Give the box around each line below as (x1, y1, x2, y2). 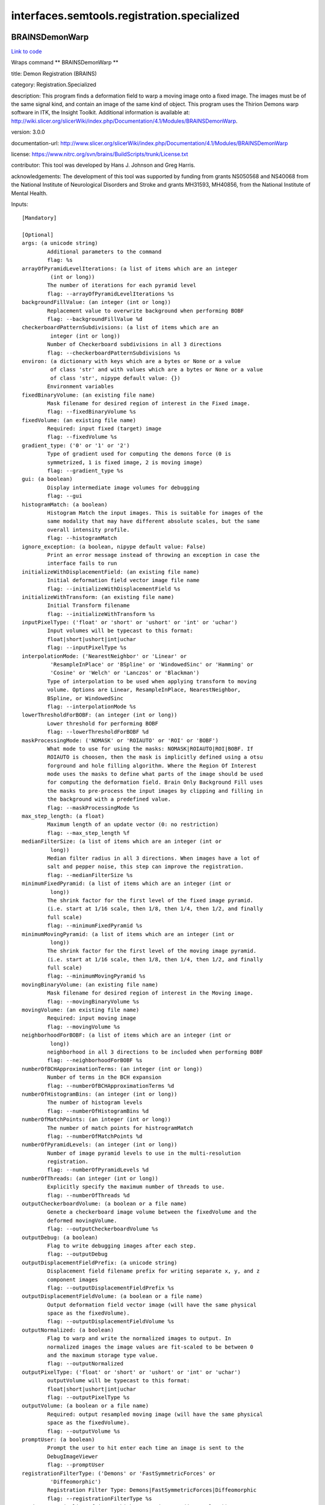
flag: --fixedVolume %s (47, 433, 117, 441)
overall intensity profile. (47, 526, 130, 533)
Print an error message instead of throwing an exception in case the (47, 551, 260, 558)
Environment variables (47, 383, 114, 390)
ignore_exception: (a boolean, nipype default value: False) (22, 543, 206, 550)
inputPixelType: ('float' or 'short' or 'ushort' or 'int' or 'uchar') (22, 619, 238, 626)
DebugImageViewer (47, 1453, 99, 1460)
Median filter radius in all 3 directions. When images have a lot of (47, 855, 260, 861)
